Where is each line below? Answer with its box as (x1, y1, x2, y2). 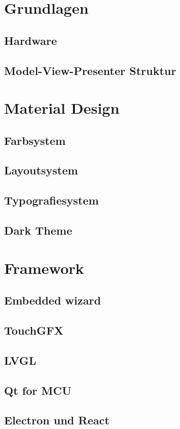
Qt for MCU (4, 382, 71, 398)
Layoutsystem (4, 162, 78, 178)
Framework (4, 257, 84, 278)
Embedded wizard (4, 292, 101, 308)
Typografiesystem (4, 192, 99, 208)
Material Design (4, 97, 120, 118)
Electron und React (4, 412, 110, 428)
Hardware (4, 32, 57, 48)
